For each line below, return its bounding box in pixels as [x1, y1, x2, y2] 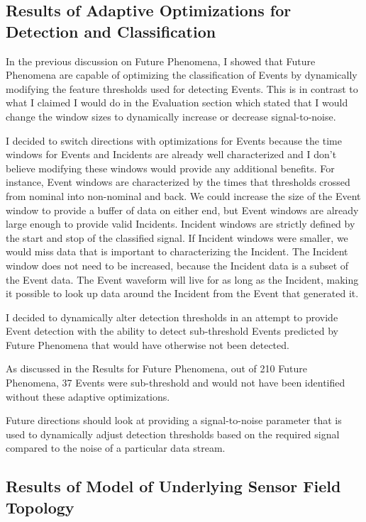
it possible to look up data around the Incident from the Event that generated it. [6, 286, 359, 301]
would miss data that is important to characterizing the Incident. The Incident [6, 244, 348, 259]
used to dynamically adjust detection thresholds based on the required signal [6, 426, 340, 441]
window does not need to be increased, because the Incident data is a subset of [6, 257, 349, 272]
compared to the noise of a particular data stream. [6, 440, 226, 455]
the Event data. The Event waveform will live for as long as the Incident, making [6, 272, 359, 287]
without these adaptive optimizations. [6, 389, 170, 404]
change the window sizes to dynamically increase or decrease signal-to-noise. [6, 109, 336, 123]
